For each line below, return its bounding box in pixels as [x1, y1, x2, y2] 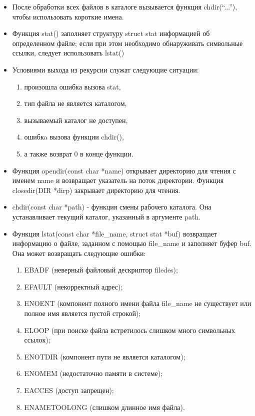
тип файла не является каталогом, [24, 98, 127, 108]
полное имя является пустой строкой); [24, 308, 141, 318]
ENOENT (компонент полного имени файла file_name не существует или [24, 298, 251, 308]
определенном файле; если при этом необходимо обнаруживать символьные [12, 37, 243, 48]
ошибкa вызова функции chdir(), [24, 131, 124, 142]
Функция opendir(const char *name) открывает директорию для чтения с [12, 165, 236, 175]
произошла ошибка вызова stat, [24, 81, 121, 91]
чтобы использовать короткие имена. [12, 11, 124, 21]
